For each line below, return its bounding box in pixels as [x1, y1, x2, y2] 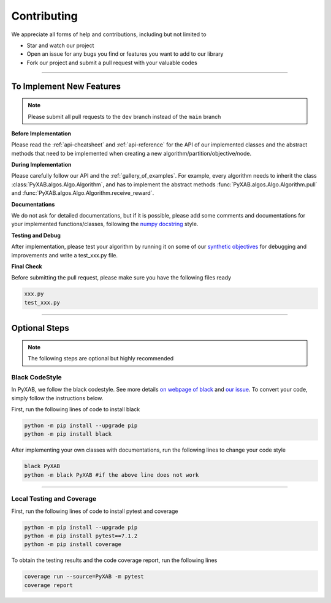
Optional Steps [11, 323, 70, 333]
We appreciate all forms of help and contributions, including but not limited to [11, 31, 207, 38]
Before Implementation [11, 129, 72, 137]
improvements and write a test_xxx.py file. [11, 251, 118, 259]
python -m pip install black [24, 431, 112, 438]
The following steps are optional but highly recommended [28, 355, 174, 362]
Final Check [11, 262, 42, 270]
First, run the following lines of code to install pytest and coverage [11, 507, 178, 515]
